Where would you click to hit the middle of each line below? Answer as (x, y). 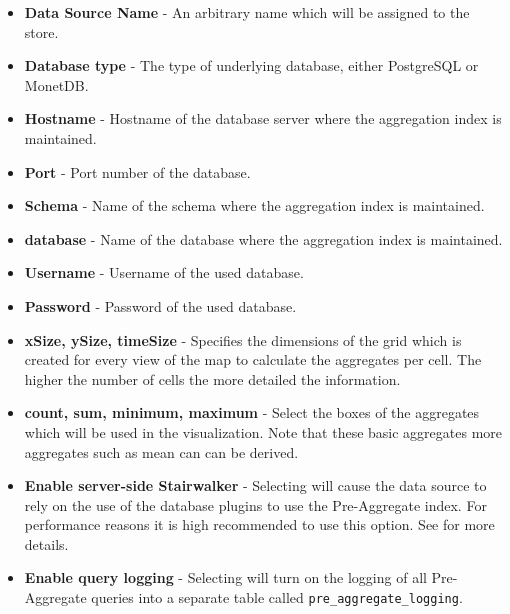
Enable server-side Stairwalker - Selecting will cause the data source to (255, 485)
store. (41, 31)
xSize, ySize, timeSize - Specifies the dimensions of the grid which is (243, 339)
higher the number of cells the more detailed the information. (212, 378)
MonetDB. (56, 84)
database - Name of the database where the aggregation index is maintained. (263, 238)
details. (46, 543)
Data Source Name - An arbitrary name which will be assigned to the (247, 12)
